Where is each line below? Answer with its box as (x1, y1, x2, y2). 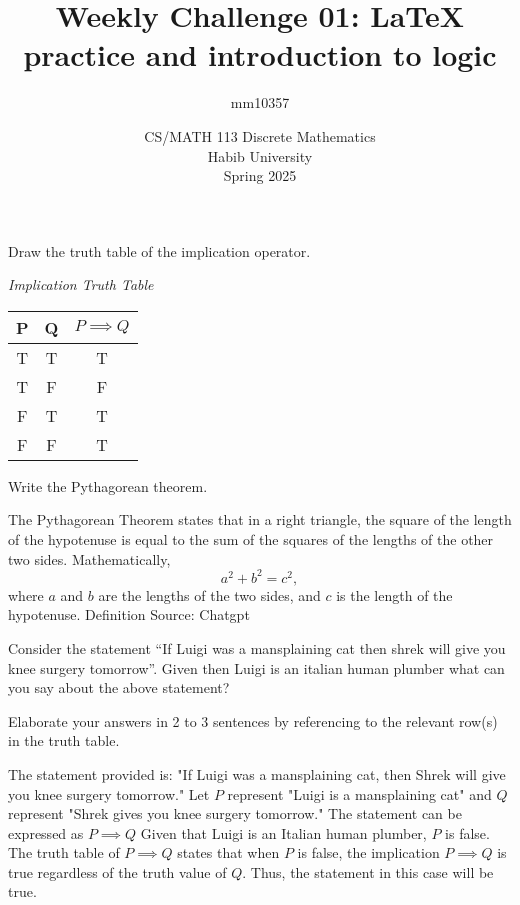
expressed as (8, 822, 84, 843)
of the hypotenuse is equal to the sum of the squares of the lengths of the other (8, 529, 494, 550)
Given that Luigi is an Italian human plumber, (140, 822, 427, 843)
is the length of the (336, 584, 453, 605)
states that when (177, 842, 280, 863)
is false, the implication (297, 842, 440, 863)
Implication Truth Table (8, 274, 154, 295)
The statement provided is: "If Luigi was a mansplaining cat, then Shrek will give (8, 763, 506, 784)
